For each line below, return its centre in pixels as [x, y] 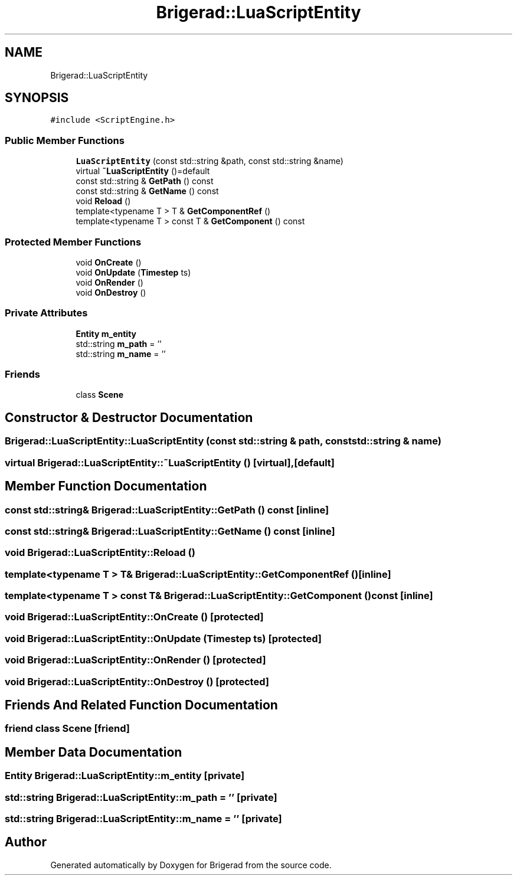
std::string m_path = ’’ [119, 344]
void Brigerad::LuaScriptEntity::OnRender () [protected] [135, 660]
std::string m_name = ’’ [121, 354]
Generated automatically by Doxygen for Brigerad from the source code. [191, 865]
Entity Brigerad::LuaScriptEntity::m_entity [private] [125, 776]
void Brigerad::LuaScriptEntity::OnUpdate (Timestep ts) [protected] [163, 638]
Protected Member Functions [73, 242]
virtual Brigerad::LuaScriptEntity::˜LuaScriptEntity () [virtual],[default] [170, 462]
